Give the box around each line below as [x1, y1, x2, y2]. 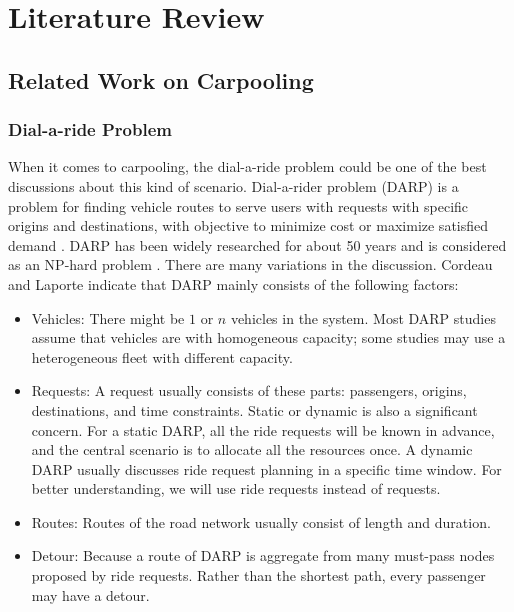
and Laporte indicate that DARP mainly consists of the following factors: [8, 273, 459, 294]
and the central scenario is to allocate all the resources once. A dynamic [31, 439, 473, 460]
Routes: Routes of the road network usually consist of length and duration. [31, 511, 491, 532]
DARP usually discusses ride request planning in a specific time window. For [31, 458, 502, 479]
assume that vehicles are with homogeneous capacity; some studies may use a [31, 327, 506, 348]
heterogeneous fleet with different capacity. [31, 346, 293, 367]
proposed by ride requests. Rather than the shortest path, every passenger [31, 565, 486, 586]
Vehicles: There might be [31, 307, 185, 328]
